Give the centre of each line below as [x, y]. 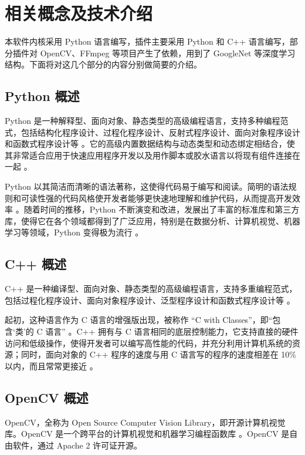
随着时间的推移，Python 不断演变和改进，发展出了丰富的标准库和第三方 [162, 209]
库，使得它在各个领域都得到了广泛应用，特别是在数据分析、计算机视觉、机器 [152, 220]
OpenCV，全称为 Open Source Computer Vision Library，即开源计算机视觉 [145, 422]
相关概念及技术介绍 [79, 13]
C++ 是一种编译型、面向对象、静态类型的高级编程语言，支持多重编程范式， [151, 289]
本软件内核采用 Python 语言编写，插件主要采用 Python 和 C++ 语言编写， [147, 41]
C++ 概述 [36, 264]
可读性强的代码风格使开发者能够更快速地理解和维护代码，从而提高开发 [156, 198]
